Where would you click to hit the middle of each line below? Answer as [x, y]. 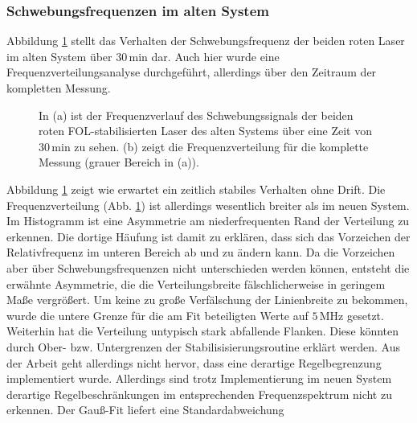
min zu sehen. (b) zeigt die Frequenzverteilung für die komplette [210, 146]
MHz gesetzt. [352, 315]
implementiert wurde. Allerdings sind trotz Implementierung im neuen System [199, 378]
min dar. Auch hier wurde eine [204, 56]
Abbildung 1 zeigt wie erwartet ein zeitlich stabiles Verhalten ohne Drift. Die [196, 189]
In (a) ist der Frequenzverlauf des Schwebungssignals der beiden [196, 115]
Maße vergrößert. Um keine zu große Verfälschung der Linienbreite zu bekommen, [207, 300]
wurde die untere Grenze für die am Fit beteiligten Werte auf [157, 315]
